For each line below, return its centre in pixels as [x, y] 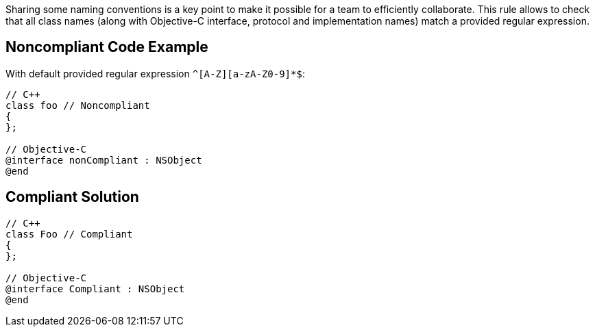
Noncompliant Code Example [107, 47]
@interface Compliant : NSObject [95, 289]
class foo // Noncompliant [78, 105]
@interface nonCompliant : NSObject [104, 160]
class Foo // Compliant [69, 234]
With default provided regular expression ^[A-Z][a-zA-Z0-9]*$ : [155, 73]
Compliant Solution [72, 197]
